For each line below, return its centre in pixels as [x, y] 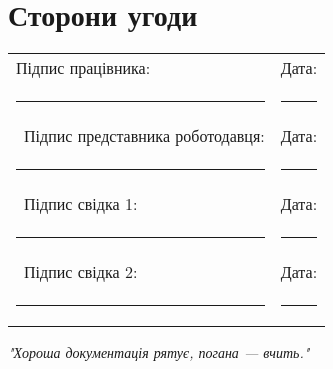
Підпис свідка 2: [81, 272]
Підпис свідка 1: [81, 204]
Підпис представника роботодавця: [144, 136]
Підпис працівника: [83, 68]
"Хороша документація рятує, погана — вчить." [159, 352]
